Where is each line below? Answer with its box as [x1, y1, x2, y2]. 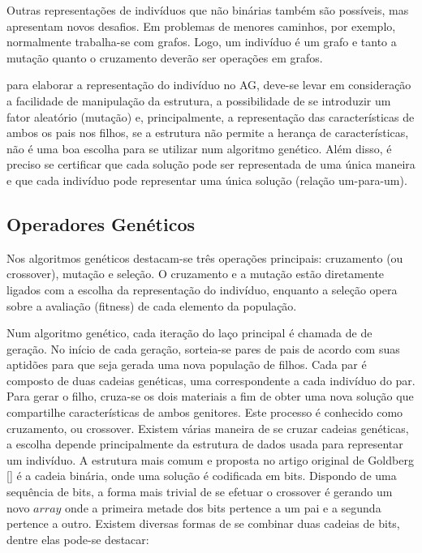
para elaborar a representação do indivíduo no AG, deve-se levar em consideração [6, 76, 411, 93]
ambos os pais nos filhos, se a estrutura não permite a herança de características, [6, 124, 409, 141]
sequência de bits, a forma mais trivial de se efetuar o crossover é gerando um [6, 483, 393, 500]
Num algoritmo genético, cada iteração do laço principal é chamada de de [6, 324, 372, 341]
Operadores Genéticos [6, 211, 196, 236]
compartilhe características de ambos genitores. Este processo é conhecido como [6, 404, 403, 421]
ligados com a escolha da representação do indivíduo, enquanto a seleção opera [6, 281, 398, 298]
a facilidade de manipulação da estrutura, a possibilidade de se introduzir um [6, 92, 391, 109]
